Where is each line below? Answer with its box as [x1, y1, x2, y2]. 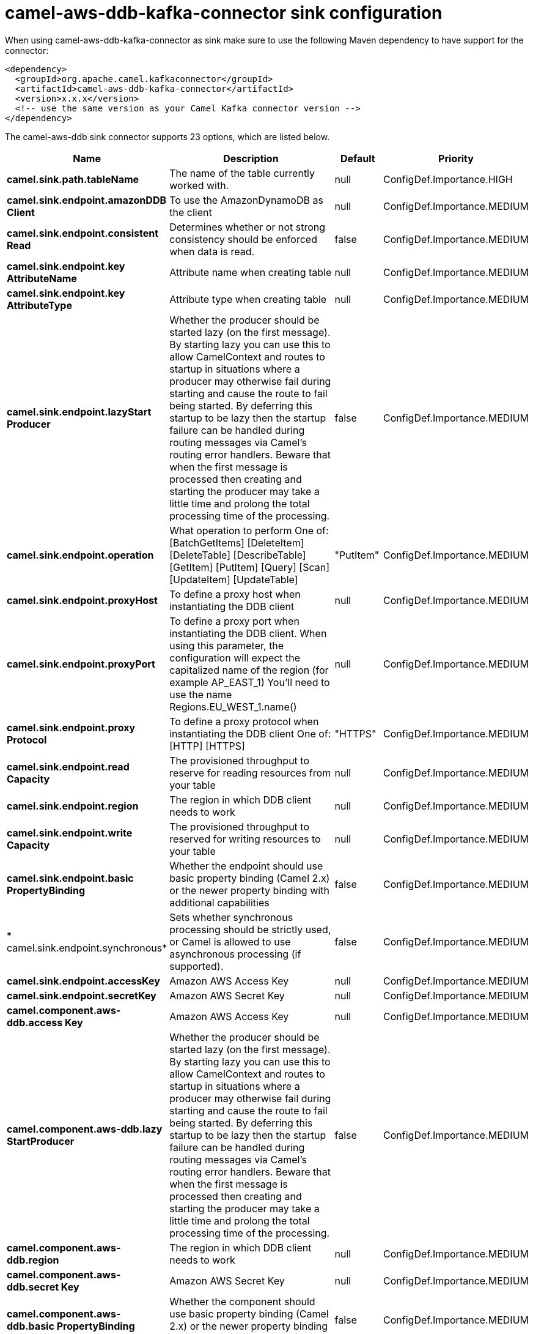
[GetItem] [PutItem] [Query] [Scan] [169, 561, 330, 573]
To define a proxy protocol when [169, 715, 319, 728]
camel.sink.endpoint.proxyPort [7, 657, 155, 670]
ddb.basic [7, 1319, 54, 1332]
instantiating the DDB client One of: [169, 727, 331, 740]
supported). [169, 960, 224, 972]
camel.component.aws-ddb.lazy [7, 1122, 163, 1135]
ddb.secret [7, 1280, 59, 1293]
